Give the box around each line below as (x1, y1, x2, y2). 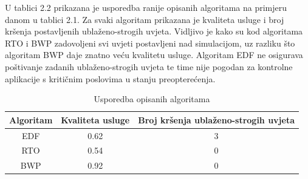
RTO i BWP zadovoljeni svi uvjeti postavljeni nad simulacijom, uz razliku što (5, 36, 295, 49)
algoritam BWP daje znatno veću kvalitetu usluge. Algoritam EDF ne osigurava (5, 48, 303, 61)
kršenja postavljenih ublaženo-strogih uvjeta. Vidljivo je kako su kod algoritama (5, 25, 303, 37)
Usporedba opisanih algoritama (94, 93, 210, 105)
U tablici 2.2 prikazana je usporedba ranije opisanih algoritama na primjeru (5, 1, 287, 13)
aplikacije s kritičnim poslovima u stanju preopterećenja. (5, 72, 216, 85)
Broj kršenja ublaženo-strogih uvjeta (138, 113, 295, 126)
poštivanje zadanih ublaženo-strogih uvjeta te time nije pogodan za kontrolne (5, 60, 293, 73)
